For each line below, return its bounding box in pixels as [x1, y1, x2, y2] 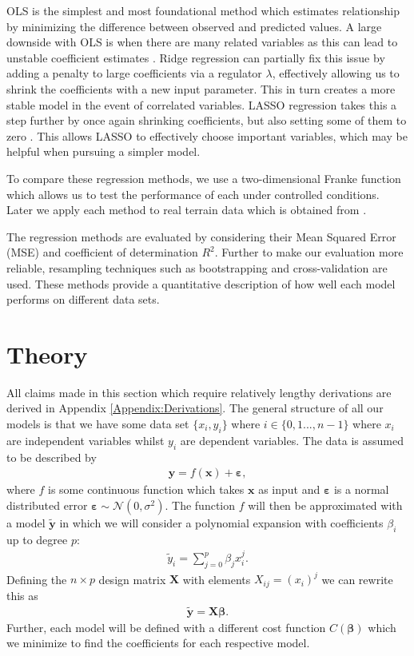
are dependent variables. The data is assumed [180, 431, 404, 448]
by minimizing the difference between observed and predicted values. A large [6, 18, 382, 34]
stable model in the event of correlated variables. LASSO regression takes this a [6, 96, 397, 113]
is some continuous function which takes [48, 481, 245, 498]
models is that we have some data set [6, 415, 189, 431]
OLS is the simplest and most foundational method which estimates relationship [6, 2, 400, 18]
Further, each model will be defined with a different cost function [6, 618, 326, 635]
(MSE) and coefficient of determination [6, 244, 198, 260]
